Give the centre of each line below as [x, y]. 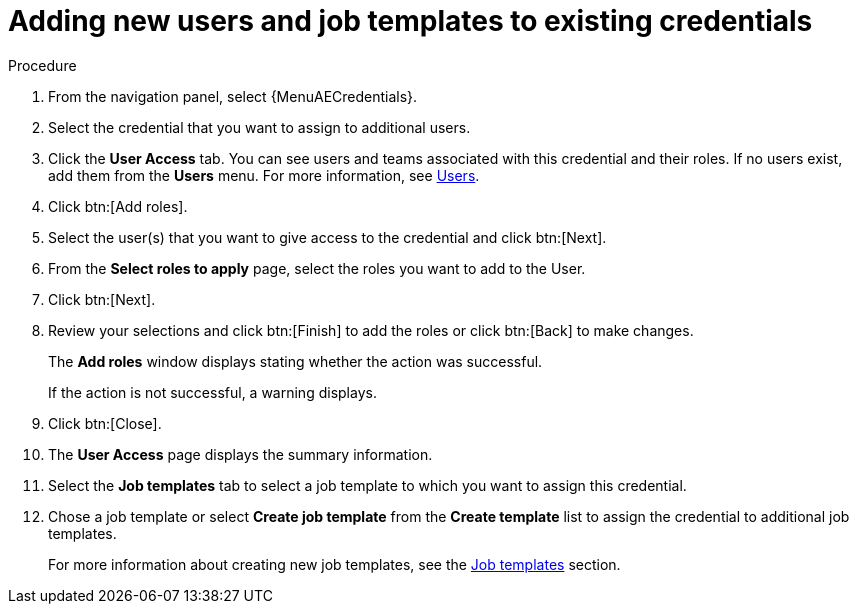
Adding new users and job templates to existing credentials [410, 21]
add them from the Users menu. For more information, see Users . [264, 175]
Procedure [42, 65]
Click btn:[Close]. [105, 423]
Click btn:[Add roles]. [118, 206]
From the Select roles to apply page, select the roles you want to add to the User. [317, 268]
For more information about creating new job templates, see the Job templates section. [334, 564]
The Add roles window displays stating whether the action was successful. [295, 361]
